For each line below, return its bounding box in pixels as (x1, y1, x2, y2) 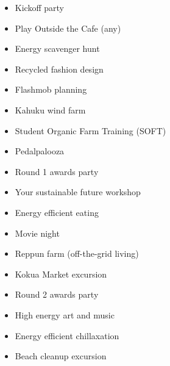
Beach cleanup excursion (15, 350, 107, 362)
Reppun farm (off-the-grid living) (15, 247, 139, 260)
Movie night (15, 226, 60, 239)
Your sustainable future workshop (15, 185, 141, 198)
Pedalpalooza (15, 145, 65, 157)
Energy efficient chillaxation (15, 329, 119, 342)
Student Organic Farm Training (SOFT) (15, 124, 166, 137)
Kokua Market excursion (15, 267, 107, 280)
